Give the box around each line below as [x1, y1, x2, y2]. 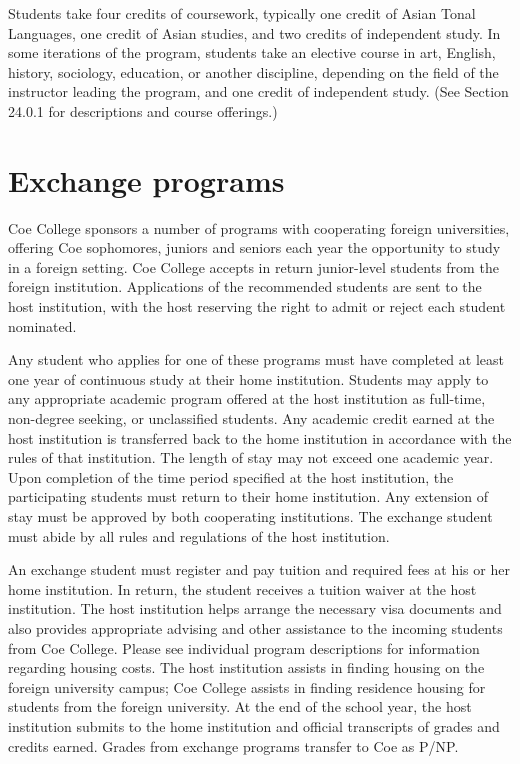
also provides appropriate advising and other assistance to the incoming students [8, 617, 503, 638]
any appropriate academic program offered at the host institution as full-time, [8, 388, 486, 409]
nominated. [8, 315, 77, 336]
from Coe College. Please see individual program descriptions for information [8, 637, 480, 658]
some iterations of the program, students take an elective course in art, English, [8, 42, 496, 63]
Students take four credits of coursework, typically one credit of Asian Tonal [8, 3, 476, 23]
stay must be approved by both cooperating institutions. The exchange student [8, 506, 493, 526]
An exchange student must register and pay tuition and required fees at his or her [8, 559, 510, 580]
